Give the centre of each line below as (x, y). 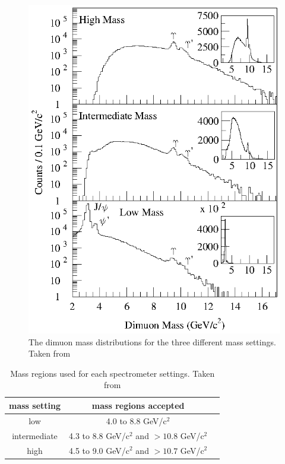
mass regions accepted (138, 405)
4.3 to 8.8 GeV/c (99, 435)
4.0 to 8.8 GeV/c (136, 420)
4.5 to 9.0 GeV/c (99, 450)
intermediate (35, 435)
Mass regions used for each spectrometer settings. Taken (113, 373)
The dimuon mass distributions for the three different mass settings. (152, 341)
